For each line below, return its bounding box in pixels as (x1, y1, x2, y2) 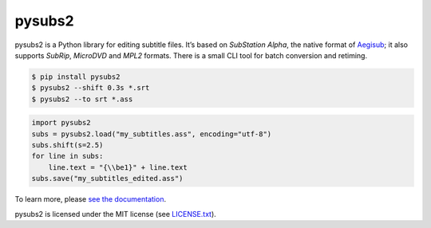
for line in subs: (31, 151, 104, 161)
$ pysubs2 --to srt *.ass (31, 94, 133, 104)
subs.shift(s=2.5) (31, 140, 104, 150)
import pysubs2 (31, 118, 91, 128)
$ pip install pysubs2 (31, 72, 121, 81)
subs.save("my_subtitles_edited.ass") (31, 174, 184, 183)
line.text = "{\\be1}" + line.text (48, 163, 188, 171)
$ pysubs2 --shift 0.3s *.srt (31, 84, 150, 92)
